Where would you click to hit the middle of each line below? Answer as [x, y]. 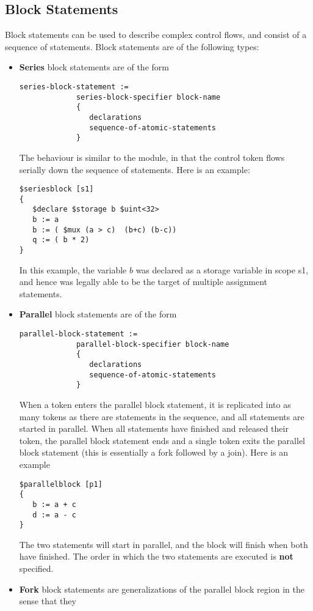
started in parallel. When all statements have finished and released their [154, 428]
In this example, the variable [73, 269]
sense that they [48, 601]
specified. [36, 568]
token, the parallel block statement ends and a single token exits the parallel [162, 440]
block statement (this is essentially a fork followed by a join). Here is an [154, 452]
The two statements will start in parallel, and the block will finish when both [164, 544]
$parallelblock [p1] [61, 484]
